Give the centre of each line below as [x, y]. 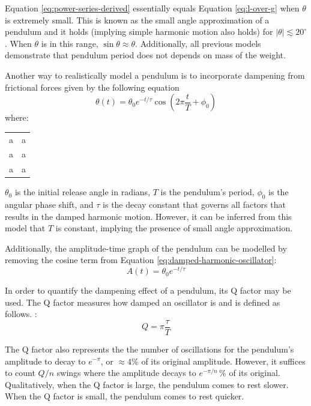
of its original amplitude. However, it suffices [223, 361]
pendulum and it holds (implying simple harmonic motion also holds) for [139, 32]
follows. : [21, 314]
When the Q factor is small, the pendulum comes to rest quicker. [125, 396]
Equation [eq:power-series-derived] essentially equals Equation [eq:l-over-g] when [152, 8]
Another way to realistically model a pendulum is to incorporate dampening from [155, 75]
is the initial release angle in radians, [83, 192]
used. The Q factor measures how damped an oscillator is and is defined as [143, 302]
